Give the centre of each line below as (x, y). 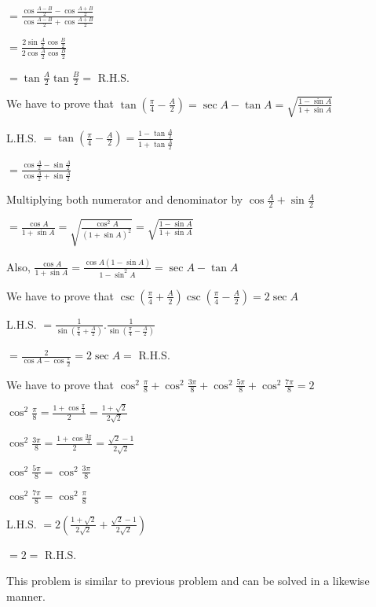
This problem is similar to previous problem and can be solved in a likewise (188, 581)
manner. (26, 596)
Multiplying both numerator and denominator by (125, 199)
